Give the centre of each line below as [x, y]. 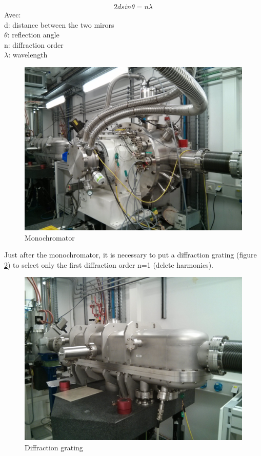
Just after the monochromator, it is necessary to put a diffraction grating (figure [130, 255]
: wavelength [28, 55]
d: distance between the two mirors [59, 24]
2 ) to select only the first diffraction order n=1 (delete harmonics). [109, 264]
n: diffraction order [34, 44]
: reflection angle [33, 35]
